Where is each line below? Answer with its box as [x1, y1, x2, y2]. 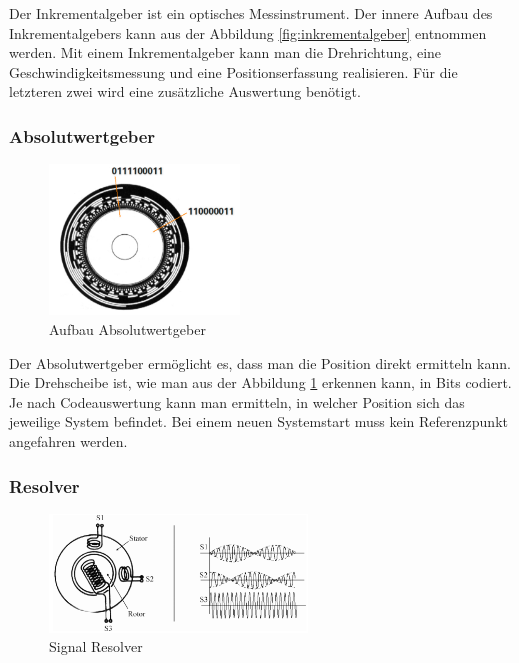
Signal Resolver [49, 636, 143, 657]
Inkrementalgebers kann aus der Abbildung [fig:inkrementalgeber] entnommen [9, 22, 487, 43]
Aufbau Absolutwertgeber [49, 319, 206, 340]
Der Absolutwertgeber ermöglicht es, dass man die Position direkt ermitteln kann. [9, 352, 511, 373]
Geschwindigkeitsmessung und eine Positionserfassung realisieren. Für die [9, 61, 458, 82]
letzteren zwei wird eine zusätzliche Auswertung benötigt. [9, 81, 361, 102]
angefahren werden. [9, 431, 128, 451]
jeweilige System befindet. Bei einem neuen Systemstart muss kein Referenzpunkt [9, 411, 508, 432]
